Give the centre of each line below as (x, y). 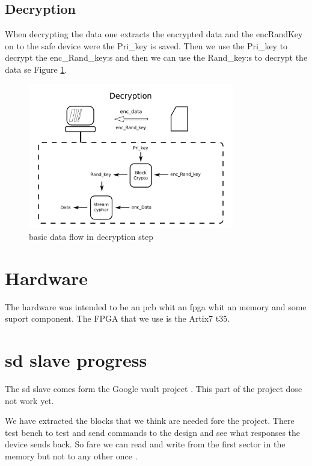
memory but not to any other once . (71, 455)
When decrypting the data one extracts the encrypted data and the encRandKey (154, 34)
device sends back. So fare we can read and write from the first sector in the (145, 444)
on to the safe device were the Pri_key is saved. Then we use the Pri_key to (146, 45)
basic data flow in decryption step (91, 236)
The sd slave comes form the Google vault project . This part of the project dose (154, 389)
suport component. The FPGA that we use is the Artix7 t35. (118, 318)
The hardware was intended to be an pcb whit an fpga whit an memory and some (156, 306)
